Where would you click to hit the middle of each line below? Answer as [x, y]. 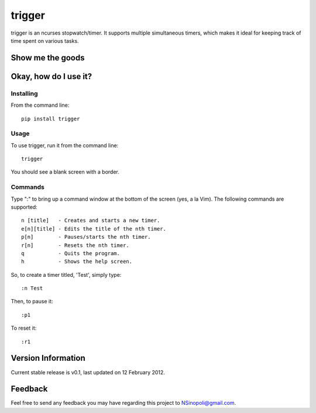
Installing [24, 93]
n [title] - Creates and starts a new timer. [91, 221]
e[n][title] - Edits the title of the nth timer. [94, 228]
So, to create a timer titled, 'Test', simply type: [66, 275]
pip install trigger [51, 119]
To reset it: [24, 328]
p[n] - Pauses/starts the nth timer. [86, 237]
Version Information [48, 358]
